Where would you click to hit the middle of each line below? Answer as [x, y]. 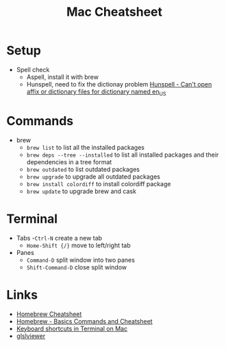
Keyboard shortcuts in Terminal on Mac [72, 328]
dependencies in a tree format [69, 161]
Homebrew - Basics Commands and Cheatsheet [84, 321]
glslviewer [31, 336]
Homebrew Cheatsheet [49, 314]
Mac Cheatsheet [114, 12]
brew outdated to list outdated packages [83, 169]
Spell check [33, 69]
